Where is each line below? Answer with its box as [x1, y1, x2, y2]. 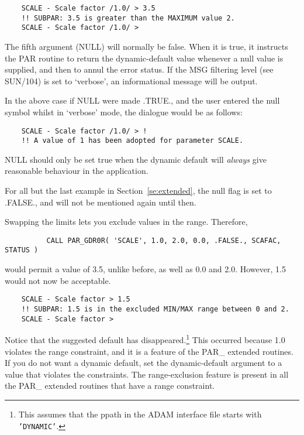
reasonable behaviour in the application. [5, 165, 148, 177]
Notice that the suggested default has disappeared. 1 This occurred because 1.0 [5, 332, 285, 345]
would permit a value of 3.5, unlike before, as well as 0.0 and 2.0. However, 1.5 [5, 263, 286, 275]
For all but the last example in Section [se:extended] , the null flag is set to [5, 184, 272, 197]
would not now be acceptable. [5, 274, 111, 286]
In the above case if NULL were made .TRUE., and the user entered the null [5, 94, 280, 107]
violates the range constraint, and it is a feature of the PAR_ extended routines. [5, 345, 293, 357]
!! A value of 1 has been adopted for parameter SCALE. [21, 136, 244, 145]
